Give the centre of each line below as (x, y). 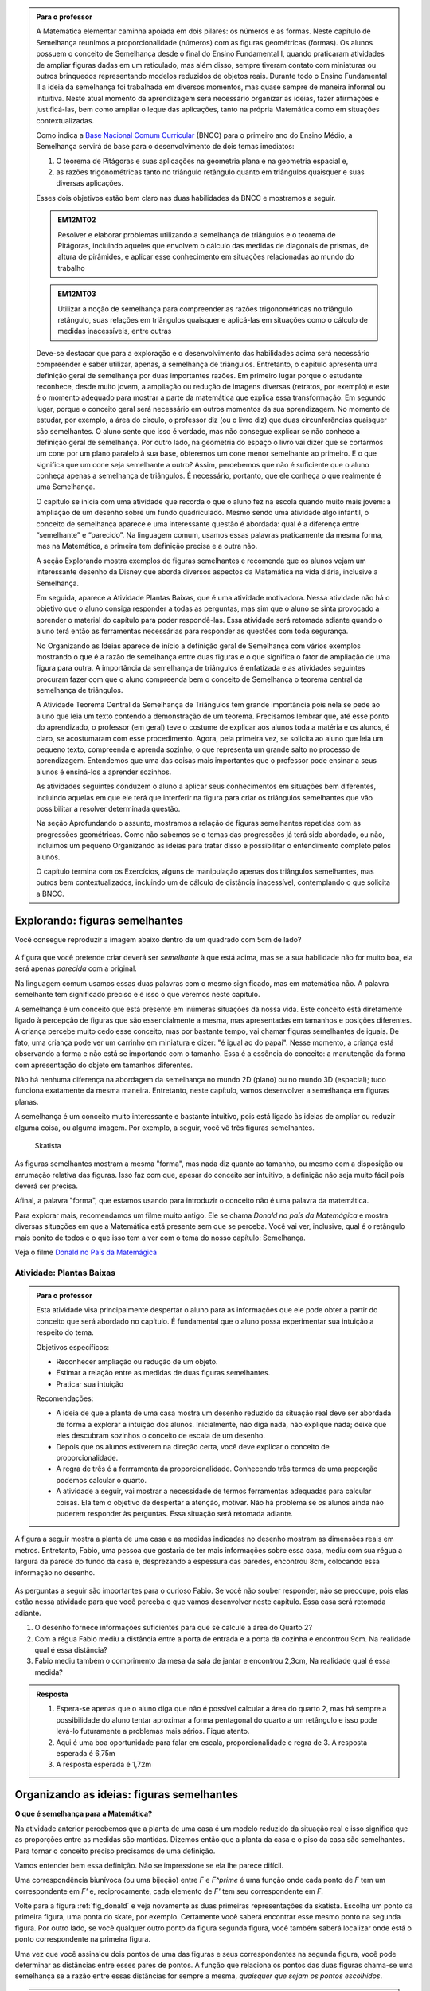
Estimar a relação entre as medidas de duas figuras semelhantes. (163, 1373)
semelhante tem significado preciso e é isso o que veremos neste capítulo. (137, 995)
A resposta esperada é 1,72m (104, 1765)
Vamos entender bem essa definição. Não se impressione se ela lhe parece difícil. (149, 1865)
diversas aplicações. (90, 183)
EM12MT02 (77, 220)
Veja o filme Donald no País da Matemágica (86, 1252)
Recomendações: (65, 1398)
